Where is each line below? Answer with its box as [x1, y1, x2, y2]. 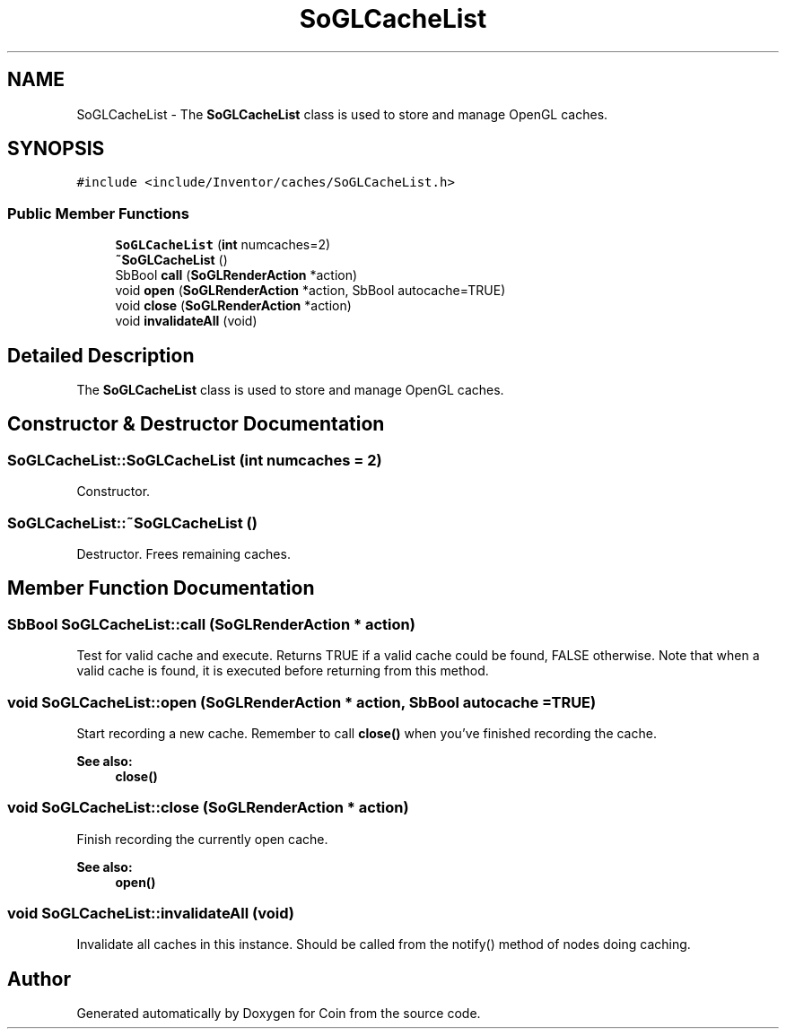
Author [7, 967, 71, 990]
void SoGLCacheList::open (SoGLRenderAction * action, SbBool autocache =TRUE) [7, 692, 597, 711]
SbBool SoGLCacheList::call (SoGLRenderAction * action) [7, 614, 415, 633]
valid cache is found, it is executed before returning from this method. [76, 663, 489, 679]
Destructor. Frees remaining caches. [76, 546, 291, 562]
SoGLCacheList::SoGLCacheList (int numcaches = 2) [7, 450, 382, 469]
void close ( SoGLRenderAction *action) [115, 298, 352, 314]
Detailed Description [7, 344, 195, 367]
